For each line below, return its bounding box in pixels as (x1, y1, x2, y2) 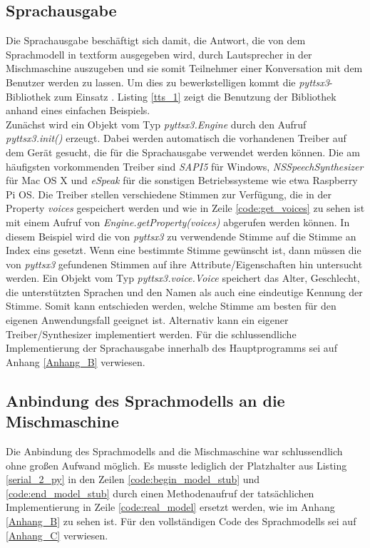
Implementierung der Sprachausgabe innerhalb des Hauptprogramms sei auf (6, 340, 337, 355)
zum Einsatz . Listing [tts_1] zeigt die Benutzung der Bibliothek (53, 88, 336, 103)
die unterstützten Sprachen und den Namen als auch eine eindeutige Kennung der (6, 284, 363, 299)
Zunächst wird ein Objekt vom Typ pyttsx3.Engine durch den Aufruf (6, 116, 307, 131)
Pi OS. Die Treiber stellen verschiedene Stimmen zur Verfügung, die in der (6, 186, 332, 201)
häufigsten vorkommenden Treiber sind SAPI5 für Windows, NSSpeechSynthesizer (6, 158, 364, 173)
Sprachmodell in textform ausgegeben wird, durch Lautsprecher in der (6, 46, 312, 61)
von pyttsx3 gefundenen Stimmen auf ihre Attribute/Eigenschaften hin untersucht (6, 256, 363, 271)
